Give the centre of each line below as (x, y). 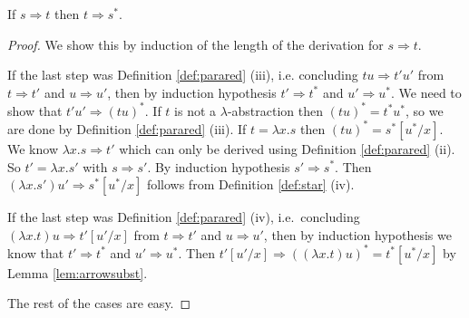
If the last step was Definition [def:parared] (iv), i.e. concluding (184, 217)
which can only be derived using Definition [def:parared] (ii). (287, 148)
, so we (425, 110)
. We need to (426, 92)
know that (36, 252)
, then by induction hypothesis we (357, 234)
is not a (195, 110)
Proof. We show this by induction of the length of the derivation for (195, 44)
